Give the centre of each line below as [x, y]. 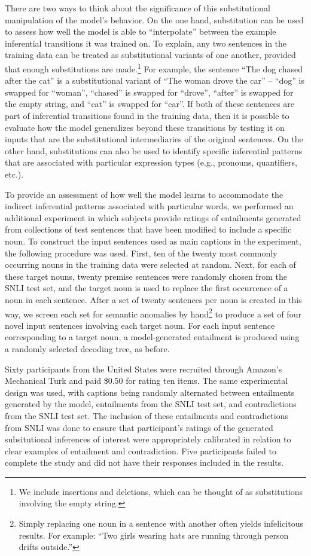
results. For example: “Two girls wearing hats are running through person [154, 535]
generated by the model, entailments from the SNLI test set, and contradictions [151, 404]
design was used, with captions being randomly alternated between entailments [150, 392]
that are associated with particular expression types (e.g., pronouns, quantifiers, [151, 162]
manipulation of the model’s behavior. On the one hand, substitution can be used [154, 19]
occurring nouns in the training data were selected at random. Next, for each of [150, 265]
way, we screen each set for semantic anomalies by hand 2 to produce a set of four [153, 313]
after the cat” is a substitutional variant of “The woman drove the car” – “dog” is [155, 80]
